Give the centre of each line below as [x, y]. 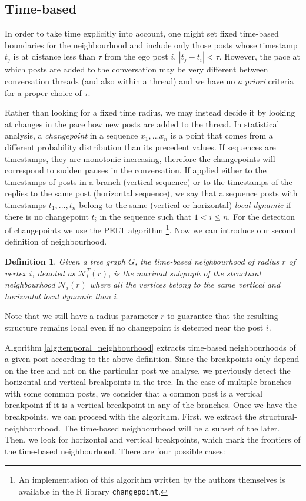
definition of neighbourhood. [56, 241]
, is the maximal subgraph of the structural [185, 273]
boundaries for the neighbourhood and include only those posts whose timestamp [151, 45]
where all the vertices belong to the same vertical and [185, 284]
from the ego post [136, 56]
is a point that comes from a [222, 135]
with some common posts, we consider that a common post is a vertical [134, 393]
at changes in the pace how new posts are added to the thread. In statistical [142, 123]
